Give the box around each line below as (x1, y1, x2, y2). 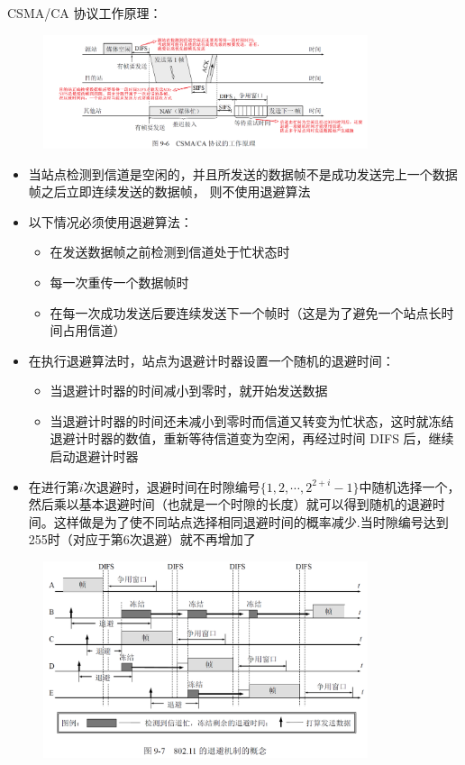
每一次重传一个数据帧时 (50, 272, 189, 291)
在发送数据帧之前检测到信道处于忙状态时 (50, 242, 290, 261)
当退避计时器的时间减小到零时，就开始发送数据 (50, 381, 328, 400)
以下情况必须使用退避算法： (28, 212, 193, 231)
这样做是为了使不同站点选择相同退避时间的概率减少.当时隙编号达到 (53, 512, 449, 531)
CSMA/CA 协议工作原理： (7, 4, 162, 22)
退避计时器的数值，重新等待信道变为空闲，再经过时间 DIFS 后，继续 (50, 429, 454, 448)
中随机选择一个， (359, 477, 460, 496)
